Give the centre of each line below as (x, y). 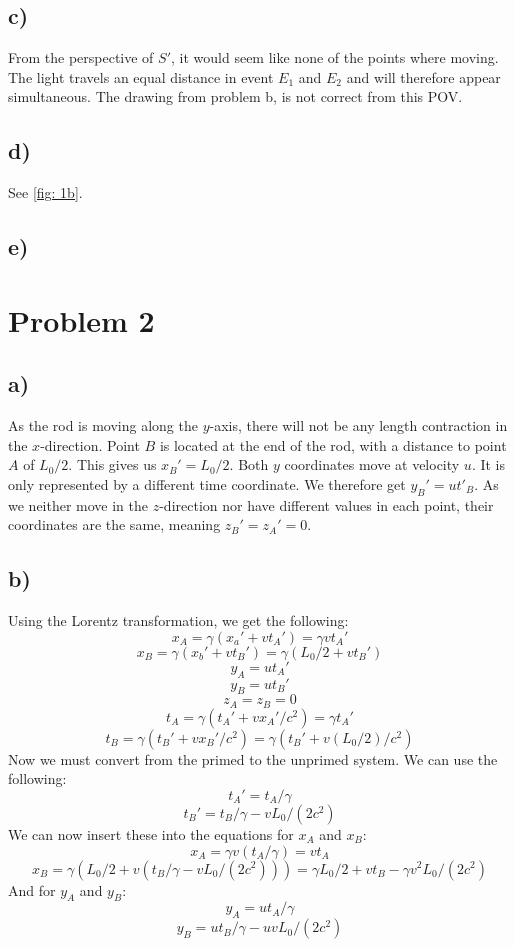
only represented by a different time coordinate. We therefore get (207, 483)
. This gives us (112, 464)
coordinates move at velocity (372, 464)
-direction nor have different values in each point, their (326, 504)
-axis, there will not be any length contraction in (358, 425)
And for (32, 889)
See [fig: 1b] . (45, 192)
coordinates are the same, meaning (114, 524)
